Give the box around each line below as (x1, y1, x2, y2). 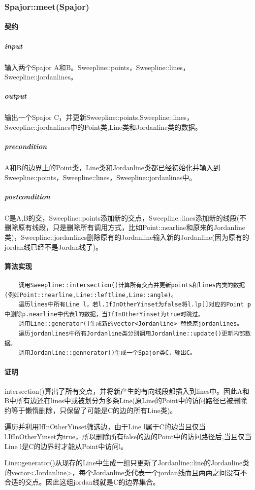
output (4, 91, 27, 101)
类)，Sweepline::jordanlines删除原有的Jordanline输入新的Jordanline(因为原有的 (4, 232, 249, 242)
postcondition (4, 191, 50, 201)
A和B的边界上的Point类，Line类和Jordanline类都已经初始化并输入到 (4, 162, 220, 173)
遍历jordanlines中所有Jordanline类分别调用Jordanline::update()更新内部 (18, 330, 245, 337)
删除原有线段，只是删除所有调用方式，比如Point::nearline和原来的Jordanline (4, 222, 245, 232)
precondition (4, 141, 47, 151)
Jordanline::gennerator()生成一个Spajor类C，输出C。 (30, 349, 196, 357)
